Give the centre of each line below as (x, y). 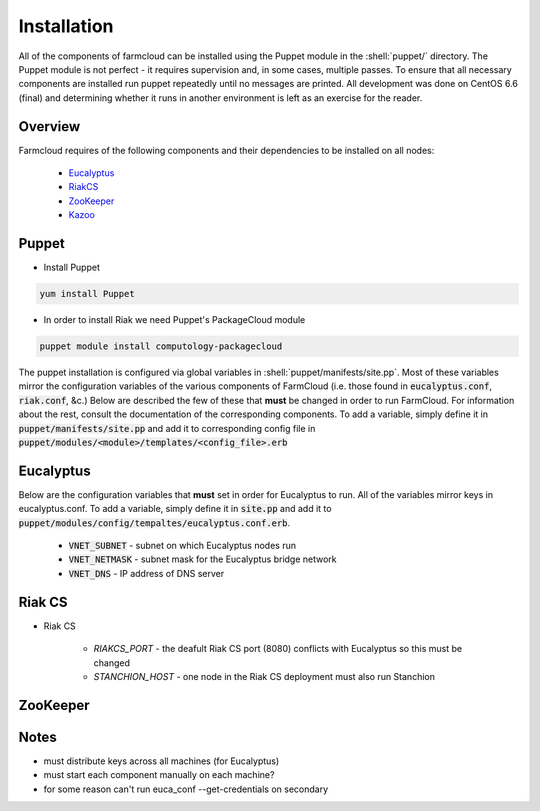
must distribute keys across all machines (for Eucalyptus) (161, 761)
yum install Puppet (87, 294)
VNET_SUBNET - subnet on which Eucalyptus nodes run (182, 546)
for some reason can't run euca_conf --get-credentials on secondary (186, 789)
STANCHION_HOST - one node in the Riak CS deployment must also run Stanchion (264, 676)
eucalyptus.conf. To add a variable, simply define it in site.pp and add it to (175, 509)
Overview (49, 126)
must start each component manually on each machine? (159, 775)
